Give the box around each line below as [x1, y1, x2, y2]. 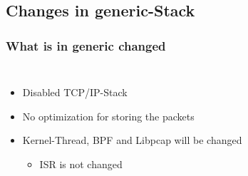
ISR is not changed [39, 156, 123, 171]
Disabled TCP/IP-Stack [22, 85, 128, 99]
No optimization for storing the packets [22, 108, 195, 123]
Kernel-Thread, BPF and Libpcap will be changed [22, 133, 242, 147]
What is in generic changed [6, 36, 166, 54]
